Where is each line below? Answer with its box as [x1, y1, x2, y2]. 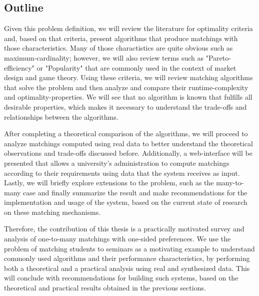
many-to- [216, 177, 244, 188]
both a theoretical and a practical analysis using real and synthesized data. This [4, 262, 250, 273]
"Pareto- [205, 52, 231, 63]
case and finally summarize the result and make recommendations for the [23, 187, 247, 197]
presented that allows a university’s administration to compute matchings [4, 157, 229, 168]
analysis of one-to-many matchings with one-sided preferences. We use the [4, 233, 231, 244]
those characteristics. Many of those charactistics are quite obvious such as [4, 43, 233, 53]
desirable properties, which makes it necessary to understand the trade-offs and [4, 101, 247, 112]
